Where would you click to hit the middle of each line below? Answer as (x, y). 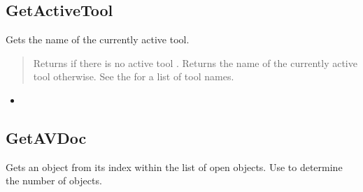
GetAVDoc (46, 137)
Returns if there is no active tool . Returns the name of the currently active (195, 62)
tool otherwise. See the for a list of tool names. (134, 76)
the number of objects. (54, 180)
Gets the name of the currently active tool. (98, 39)
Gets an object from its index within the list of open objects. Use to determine (174, 167)
